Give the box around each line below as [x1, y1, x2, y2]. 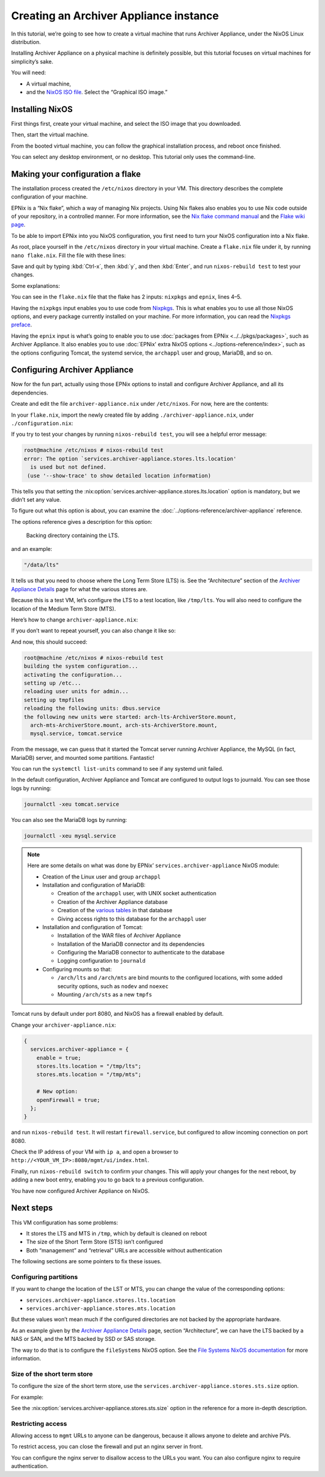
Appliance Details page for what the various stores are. [11, 585, 147, 592]
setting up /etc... [23, 679, 81, 686]
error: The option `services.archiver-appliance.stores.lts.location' [23, 455, 237, 462]
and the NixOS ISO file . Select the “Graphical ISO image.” [26, 88, 168, 96]
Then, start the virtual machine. [11, 131, 89, 138]
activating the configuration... [23, 671, 123, 678]
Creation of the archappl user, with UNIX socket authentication [57, 890, 217, 897]
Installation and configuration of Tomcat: [42, 923, 143, 930]
